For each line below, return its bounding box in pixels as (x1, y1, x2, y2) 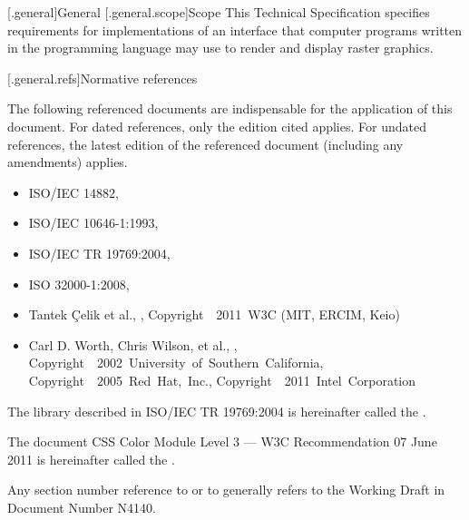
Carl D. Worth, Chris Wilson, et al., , (28, 335, 238, 354)
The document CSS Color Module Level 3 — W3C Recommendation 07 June (7, 432, 437, 451)
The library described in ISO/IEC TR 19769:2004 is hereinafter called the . (7, 401, 426, 420)
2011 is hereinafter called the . (7, 449, 175, 468)
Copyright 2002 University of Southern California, (28, 353, 324, 372)
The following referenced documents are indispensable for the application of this (7, 99, 453, 118)
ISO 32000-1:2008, (28, 274, 130, 293)
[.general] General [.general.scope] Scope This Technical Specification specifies (7, 3, 430, 21)
